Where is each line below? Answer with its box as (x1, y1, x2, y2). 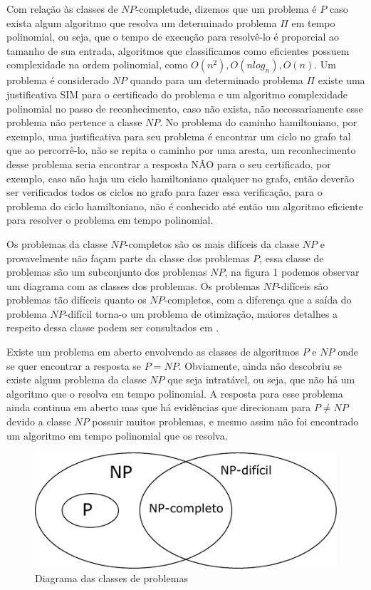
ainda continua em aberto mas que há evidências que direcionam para (6, 400, 311, 415)
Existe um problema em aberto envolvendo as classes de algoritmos (6, 344, 299, 359)
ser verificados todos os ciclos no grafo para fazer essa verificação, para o (6, 185, 323, 200)
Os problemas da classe (6, 236, 108, 251)
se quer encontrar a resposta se (6, 358, 142, 373)
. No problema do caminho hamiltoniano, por (160, 115, 357, 130)
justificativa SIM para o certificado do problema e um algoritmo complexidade (6, 86, 348, 101)
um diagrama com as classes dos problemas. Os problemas (6, 278, 261, 293)
